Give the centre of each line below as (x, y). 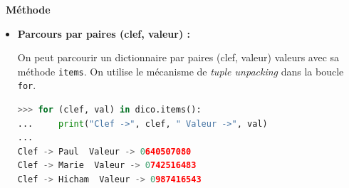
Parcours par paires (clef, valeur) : (104, 33)
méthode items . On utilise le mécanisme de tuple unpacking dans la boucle (181, 71)
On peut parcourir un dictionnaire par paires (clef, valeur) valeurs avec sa (178, 57)
